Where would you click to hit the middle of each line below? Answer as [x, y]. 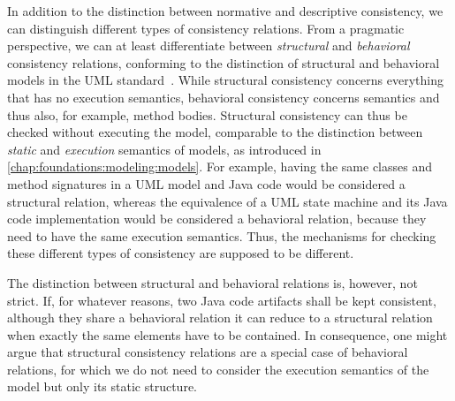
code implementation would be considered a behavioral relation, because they [217, 219]
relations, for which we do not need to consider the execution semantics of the [218, 369]
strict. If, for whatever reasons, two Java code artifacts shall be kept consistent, [222, 300]
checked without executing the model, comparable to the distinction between [215, 132]
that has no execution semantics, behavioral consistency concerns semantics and [224, 97]
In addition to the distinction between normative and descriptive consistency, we [225, 11]
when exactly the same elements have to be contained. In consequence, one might [227, 334]
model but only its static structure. [102, 386]
